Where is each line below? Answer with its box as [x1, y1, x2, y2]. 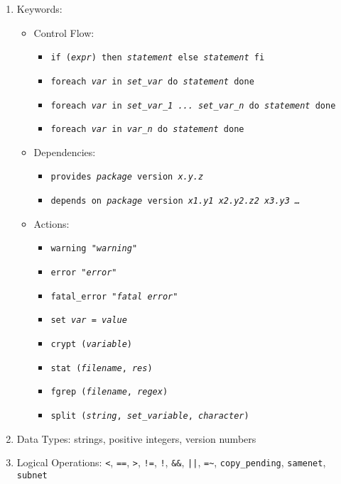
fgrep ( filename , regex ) [50, 387, 168, 397]
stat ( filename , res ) [50, 363, 153, 373]
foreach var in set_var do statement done [50, 76, 254, 87]
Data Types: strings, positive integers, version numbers [16, 431, 256, 446]
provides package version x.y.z [50, 172, 204, 182]
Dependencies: [33, 144, 96, 159]
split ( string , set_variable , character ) [50, 410, 249, 421]
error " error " [50, 267, 117, 277]
